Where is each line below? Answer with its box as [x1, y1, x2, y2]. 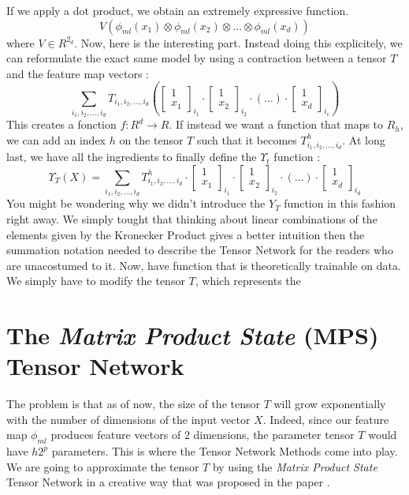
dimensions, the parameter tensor [193, 426, 355, 443]
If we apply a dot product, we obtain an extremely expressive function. [6, 2, 349, 18]
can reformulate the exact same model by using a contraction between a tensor [6, 50, 387, 66]
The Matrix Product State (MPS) [6, 319, 379, 352]
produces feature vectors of [50, 426, 181, 443]
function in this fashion [284, 195, 396, 212]
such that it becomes [196, 131, 297, 148]
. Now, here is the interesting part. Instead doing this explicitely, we [74, 34, 403, 51]
